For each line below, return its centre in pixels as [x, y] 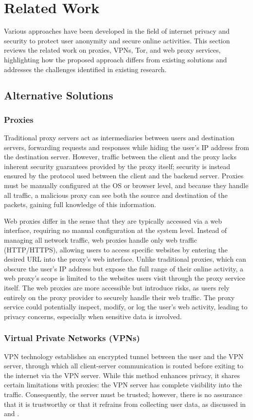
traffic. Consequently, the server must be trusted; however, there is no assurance [123, 394]
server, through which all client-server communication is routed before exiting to [124, 366]
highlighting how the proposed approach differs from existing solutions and [116, 59]
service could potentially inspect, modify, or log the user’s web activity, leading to [126, 307]
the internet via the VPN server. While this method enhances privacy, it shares [122, 375]
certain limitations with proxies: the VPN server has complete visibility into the [123, 385]
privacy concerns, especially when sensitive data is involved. [93, 316]
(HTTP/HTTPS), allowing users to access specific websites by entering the [116, 249]
